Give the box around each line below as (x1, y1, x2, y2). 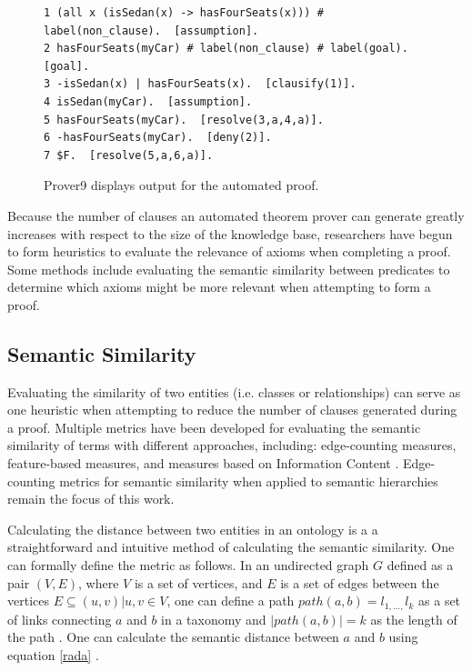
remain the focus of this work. (7, 489, 175, 508)
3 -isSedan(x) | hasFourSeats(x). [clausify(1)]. (44, 77, 357, 91)
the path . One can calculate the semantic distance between (7, 627, 339, 646)
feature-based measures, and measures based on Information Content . (7, 454, 399, 473)
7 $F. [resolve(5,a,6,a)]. (44, 148, 214, 162)
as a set (418, 591, 461, 610)
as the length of (370, 609, 457, 628)
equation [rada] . (7, 645, 99, 664)
